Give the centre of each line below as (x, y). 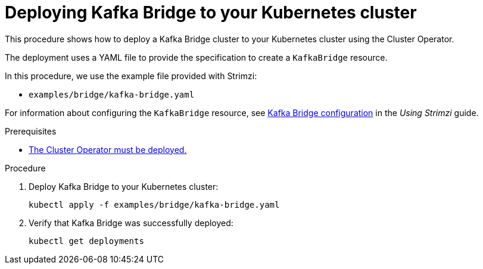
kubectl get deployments (86, 241)
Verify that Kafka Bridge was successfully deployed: (131, 223)
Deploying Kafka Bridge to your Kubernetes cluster (211, 12)
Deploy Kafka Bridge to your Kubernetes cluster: (124, 186)
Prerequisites (31, 131)
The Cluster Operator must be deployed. (108, 149)
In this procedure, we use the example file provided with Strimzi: (131, 76)
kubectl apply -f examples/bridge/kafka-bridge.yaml (154, 204)
